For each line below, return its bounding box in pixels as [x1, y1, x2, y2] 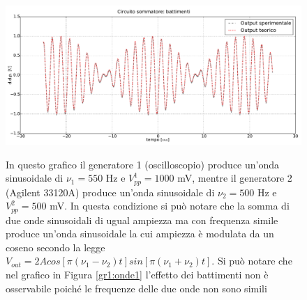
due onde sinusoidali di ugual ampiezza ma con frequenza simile [6, 212, 278, 227]
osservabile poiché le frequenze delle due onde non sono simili [6, 281, 267, 295]
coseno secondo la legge [6, 239, 105, 254]
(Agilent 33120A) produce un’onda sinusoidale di [6, 184, 215, 199]
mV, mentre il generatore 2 [177, 171, 292, 185]
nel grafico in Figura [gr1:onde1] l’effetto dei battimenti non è [6, 267, 269, 282]
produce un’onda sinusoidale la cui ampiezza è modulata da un [6, 226, 274, 241]
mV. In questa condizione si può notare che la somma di [50, 198, 290, 213]
